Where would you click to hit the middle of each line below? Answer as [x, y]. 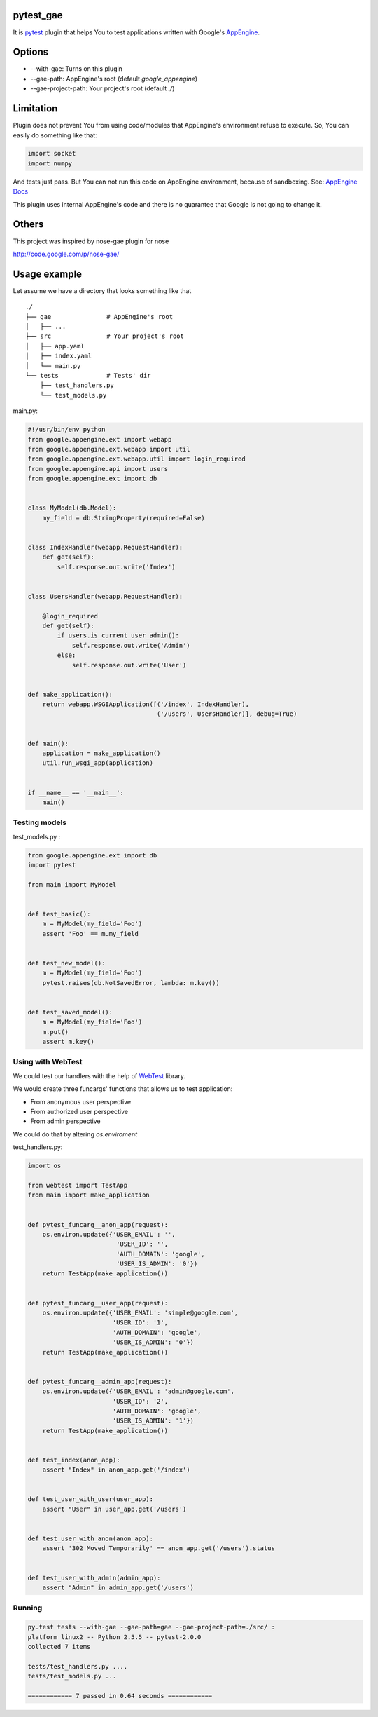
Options [31, 52]
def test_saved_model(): [70, 1012]
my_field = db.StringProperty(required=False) [124, 518]
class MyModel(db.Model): [72, 508]
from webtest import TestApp [78, 1185]
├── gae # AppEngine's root [99, 317]
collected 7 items [59, 1647]
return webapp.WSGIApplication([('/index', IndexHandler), [146, 704]
